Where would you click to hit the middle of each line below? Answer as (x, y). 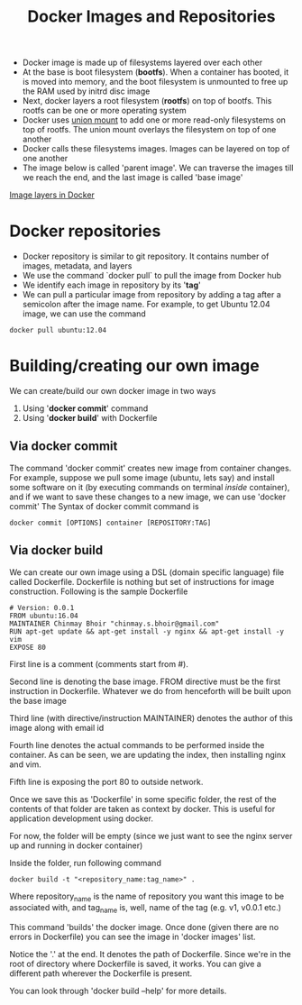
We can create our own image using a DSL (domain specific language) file (147, 572)
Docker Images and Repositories (151, 17)
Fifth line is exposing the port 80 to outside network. (106, 781)
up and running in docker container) (76, 845)
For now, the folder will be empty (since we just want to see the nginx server (151, 836)
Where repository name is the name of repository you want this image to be (147, 897)
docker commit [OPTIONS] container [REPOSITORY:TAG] (110, 523)
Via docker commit (64, 447)
